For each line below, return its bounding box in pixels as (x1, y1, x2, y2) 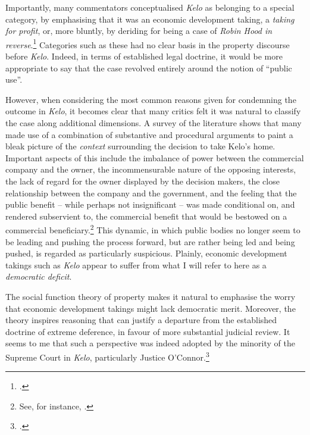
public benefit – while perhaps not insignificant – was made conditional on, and (5, 198, 295, 211)
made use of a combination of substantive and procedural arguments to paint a (5, 128, 293, 140)
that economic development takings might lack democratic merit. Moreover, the (5, 302, 296, 314)
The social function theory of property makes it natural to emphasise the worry (5, 290, 296, 302)
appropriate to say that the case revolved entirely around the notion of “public (5, 61, 292, 74)
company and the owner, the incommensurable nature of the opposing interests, (5, 163, 296, 176)
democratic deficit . (5, 270, 72, 283)
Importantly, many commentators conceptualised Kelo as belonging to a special (5, 1, 295, 13)
